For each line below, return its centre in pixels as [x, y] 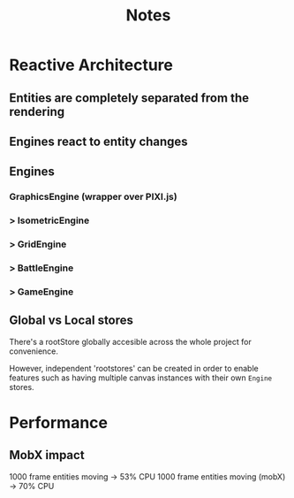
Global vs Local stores [72, 321]
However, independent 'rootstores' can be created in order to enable [134, 368]
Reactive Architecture [91, 65]
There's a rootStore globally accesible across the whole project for [130, 341]
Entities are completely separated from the [129, 98]
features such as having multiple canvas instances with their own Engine [140, 378]
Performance [59, 422]
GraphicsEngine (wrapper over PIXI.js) [94, 197]
